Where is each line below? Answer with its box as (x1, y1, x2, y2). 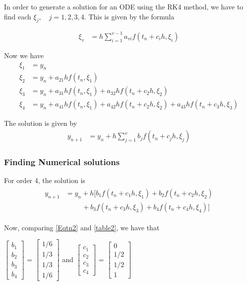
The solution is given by (4, 118, 77, 128)
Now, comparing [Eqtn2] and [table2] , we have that (4, 222, 160, 232)
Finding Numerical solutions (4, 155, 120, 168)
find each (4, 11, 31, 21)
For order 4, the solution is (4, 175, 85, 186)
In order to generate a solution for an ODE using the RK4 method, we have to (4, 1, 244, 11)
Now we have (4, 50, 44, 60)
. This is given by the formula (84, 11, 175, 21)
